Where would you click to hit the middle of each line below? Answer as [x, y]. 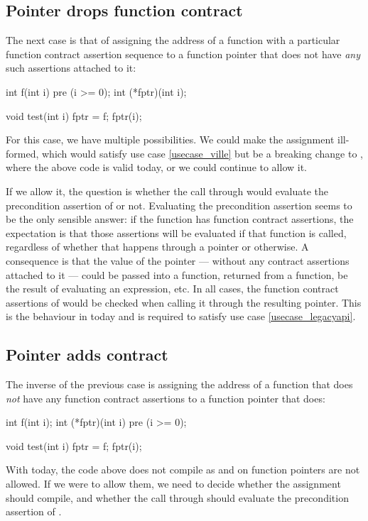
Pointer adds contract [87, 355]
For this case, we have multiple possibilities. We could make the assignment [170, 139]
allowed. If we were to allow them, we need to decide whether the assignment [173, 484]
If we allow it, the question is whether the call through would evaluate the [167, 191]
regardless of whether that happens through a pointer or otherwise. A [157, 247]
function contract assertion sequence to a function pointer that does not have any [183, 54]
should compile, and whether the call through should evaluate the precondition [177, 497]
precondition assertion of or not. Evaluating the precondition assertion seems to [179, 205]
